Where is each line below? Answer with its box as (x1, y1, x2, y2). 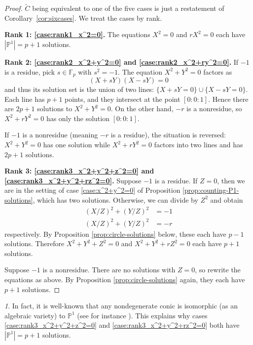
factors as (203, 66, 232, 77)
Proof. (4, 3, 23, 13)
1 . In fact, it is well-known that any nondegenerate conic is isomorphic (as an (4, 301, 238, 311)
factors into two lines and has (154, 139, 243, 150)
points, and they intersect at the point (65, 93, 181, 104)
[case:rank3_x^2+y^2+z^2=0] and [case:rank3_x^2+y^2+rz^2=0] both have (4, 320, 240, 330)
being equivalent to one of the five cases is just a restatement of (32, 3, 224, 13)
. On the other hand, (110, 103, 174, 114)
